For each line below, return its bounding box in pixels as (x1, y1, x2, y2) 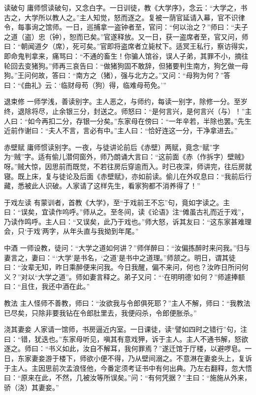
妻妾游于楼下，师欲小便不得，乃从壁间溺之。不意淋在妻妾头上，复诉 (31, 353, 252, 363)
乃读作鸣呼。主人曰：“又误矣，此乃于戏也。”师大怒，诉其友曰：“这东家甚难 (4, 216, 245, 226)
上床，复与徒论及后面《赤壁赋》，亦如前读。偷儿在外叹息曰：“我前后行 (24, 171, 252, 181)
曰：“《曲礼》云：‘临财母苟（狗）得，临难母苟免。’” (4, 79, 166, 90)
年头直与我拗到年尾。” (69, 226, 139, 236)
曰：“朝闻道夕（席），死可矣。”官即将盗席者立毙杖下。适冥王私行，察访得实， (4, 41, 252, 51)
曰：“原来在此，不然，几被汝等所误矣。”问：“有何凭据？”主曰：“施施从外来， (4, 372, 252, 383)
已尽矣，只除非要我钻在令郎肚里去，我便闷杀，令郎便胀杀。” (4, 307, 197, 318)
